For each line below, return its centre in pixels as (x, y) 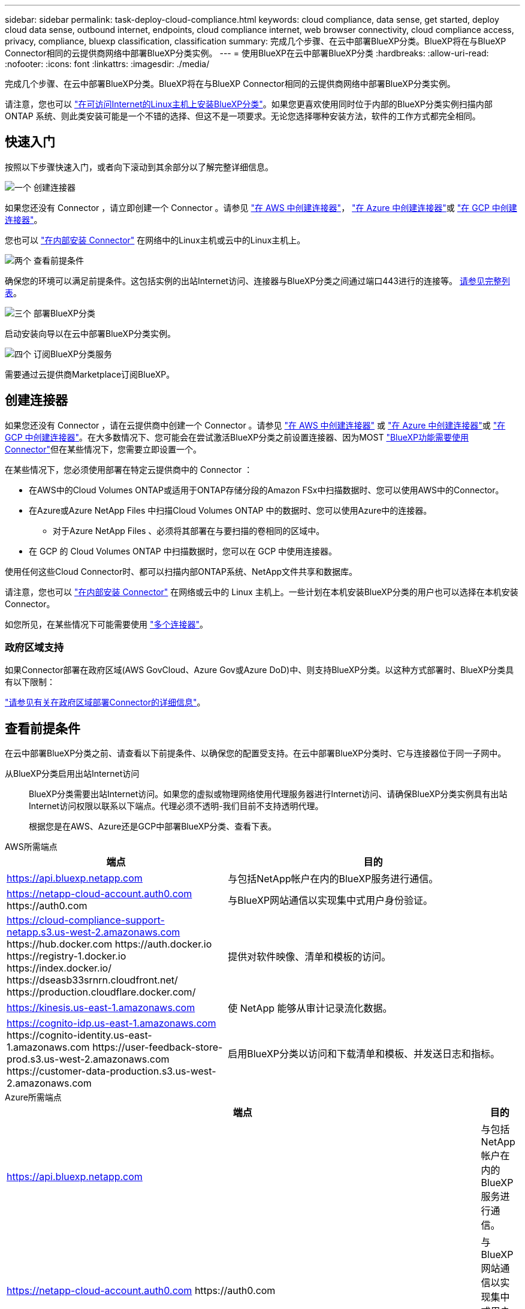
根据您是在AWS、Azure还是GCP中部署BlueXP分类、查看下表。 (153, 827)
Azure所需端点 (33, 1097)
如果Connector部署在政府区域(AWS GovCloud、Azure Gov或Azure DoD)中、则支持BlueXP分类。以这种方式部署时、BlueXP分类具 (260, 670)
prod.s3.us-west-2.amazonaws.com (88, 1059)
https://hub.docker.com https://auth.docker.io (109, 944)
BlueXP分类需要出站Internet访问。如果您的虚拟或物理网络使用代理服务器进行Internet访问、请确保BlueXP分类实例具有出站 (268, 794)
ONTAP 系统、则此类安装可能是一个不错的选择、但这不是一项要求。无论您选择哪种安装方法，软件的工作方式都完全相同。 (243, 116)
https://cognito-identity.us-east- (79, 1035)
